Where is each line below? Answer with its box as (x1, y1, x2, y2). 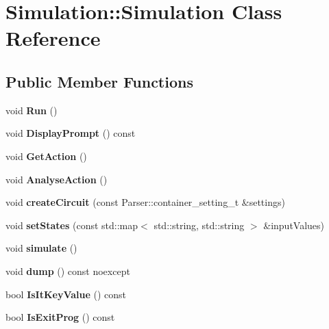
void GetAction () (5, 148, 87, 163)
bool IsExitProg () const (5, 310, 115, 324)
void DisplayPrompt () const (5, 126, 136, 140)
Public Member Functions (5, 70, 193, 92)
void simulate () (5, 241, 77, 255)
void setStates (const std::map (5, 218, 138, 232)
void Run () (5, 103, 58, 117)
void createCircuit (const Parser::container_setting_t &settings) (5, 195, 285, 209)
